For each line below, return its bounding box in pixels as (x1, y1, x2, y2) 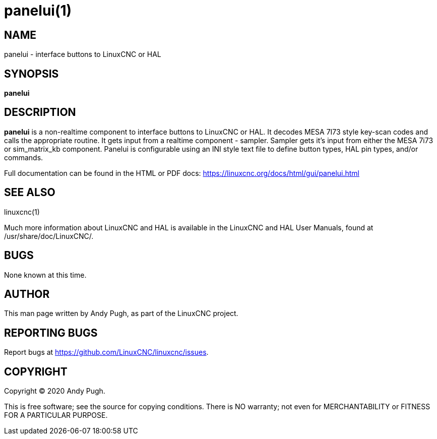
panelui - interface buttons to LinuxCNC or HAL (4, 50, 161, 59)
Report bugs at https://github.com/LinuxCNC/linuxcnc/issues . (4, 348, 209, 357)
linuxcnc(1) (4, 207, 40, 216)
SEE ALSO (4, 186, 55, 199)
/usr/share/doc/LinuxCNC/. (4, 231, 94, 240)
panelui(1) (4, 2, 72, 19)
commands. (4, 153, 43, 162)
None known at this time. (4, 270, 87, 279)
